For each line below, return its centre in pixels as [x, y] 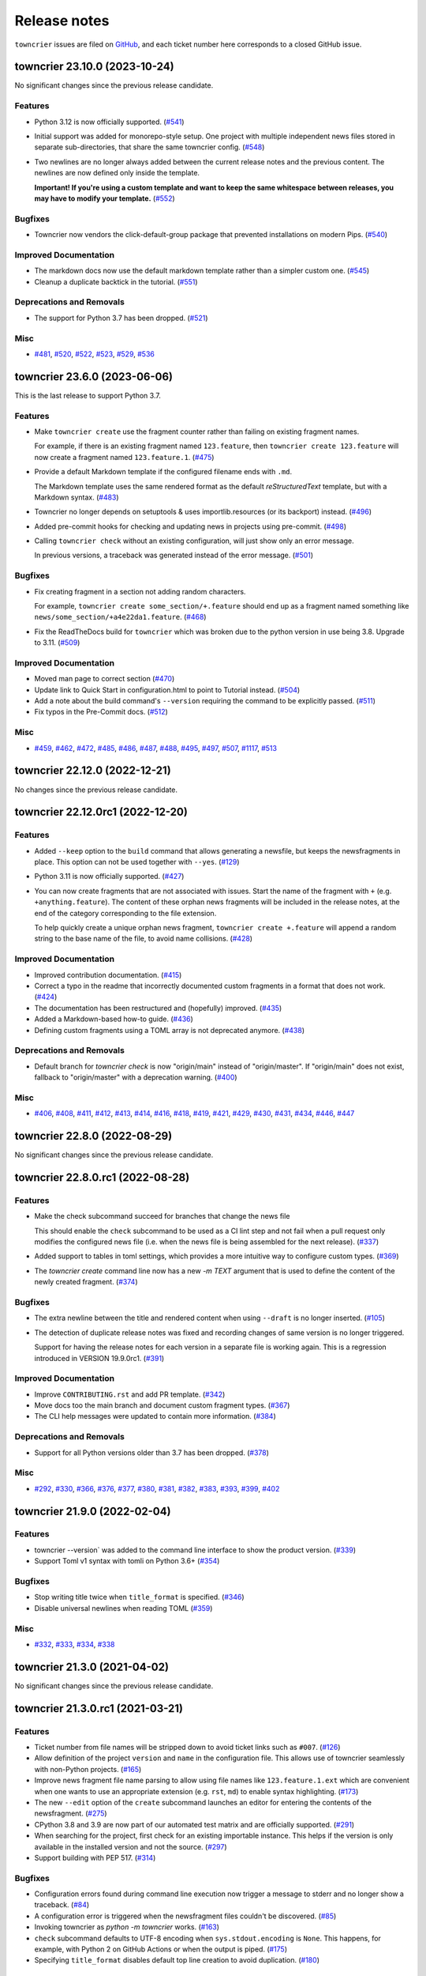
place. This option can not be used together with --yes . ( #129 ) [137, 862]
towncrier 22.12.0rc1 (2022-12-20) [101, 812]
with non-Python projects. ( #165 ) [88, 1769]
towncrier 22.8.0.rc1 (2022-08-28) [102, 1177]
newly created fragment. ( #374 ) [86, 1282]
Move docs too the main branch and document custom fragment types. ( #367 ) [162, 1405]
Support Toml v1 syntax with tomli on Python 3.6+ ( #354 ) [127, 1561]
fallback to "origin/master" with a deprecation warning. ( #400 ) [136, 1077]
